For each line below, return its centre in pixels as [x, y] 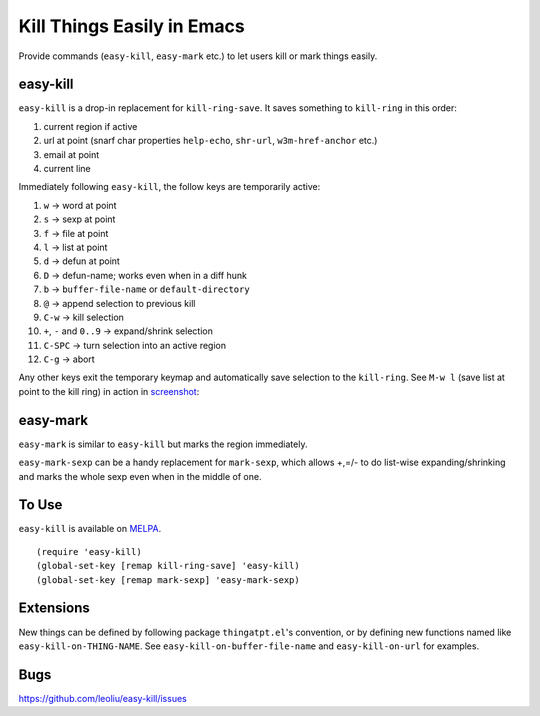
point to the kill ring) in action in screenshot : [109, 391]
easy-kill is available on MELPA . [90, 529]
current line [67, 169]
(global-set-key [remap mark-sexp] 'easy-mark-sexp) [168, 579]
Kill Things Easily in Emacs [131, 26]
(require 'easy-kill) [89, 551]
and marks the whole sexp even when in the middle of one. [140, 476]
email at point [71, 154]
